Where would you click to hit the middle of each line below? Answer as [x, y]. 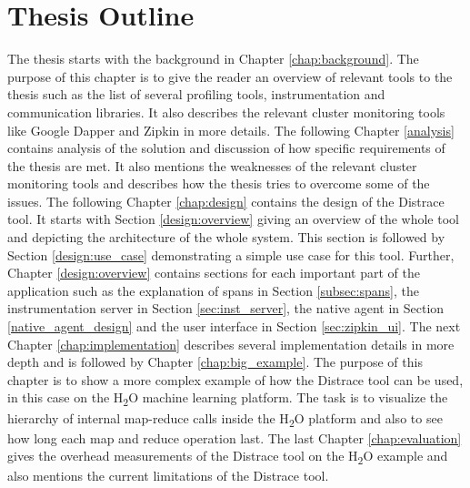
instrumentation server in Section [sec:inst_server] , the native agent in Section [226, 308]
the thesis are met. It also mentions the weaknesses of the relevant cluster [212, 165]
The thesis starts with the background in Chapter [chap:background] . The [213, 59]
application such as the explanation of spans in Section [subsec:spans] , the [213, 290]
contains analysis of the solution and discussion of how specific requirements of [226, 148]
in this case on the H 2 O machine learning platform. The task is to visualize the [228, 399]
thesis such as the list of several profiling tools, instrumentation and [196, 94]
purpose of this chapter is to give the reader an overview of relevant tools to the [230, 76]
